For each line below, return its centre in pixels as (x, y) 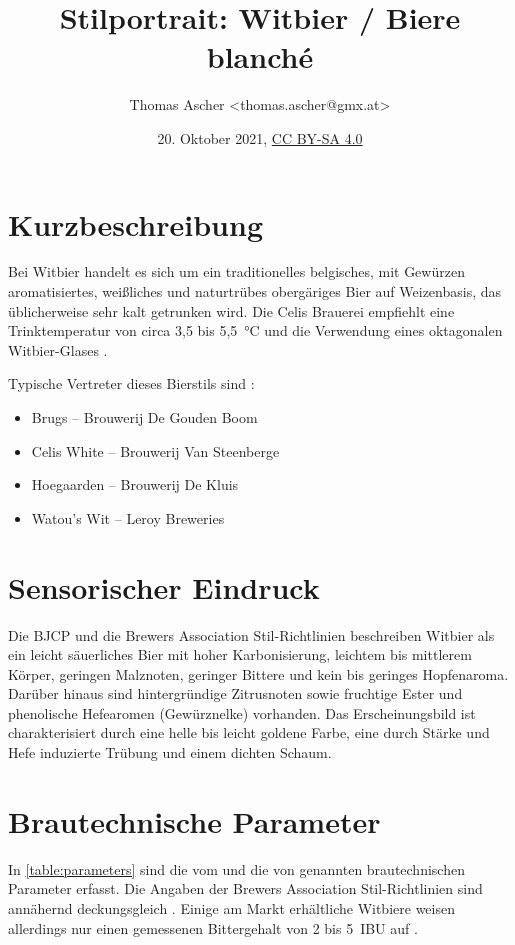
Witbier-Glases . (58, 349)
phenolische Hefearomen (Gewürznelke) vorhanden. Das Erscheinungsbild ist (242, 712)
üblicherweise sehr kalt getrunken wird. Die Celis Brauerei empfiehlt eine (231, 310)
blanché (260, 56)
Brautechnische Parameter (194, 820)
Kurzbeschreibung (135, 223)
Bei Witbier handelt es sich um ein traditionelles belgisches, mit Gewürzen (236, 271)
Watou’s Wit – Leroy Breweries (128, 517)
